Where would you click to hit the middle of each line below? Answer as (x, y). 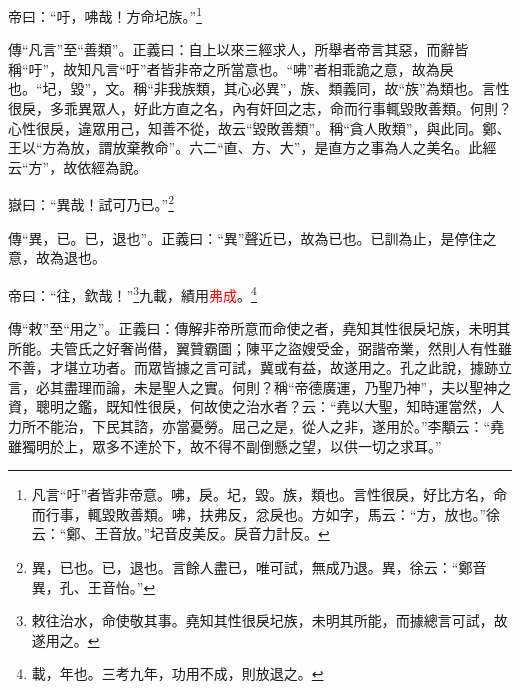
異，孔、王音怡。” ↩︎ (93, 586)
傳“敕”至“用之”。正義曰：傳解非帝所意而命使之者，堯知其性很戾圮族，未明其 (259, 328)
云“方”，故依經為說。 (78, 166)
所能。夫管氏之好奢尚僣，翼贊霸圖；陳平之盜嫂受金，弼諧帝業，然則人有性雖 (260, 347)
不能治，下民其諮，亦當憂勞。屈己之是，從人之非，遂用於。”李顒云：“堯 (270, 426)
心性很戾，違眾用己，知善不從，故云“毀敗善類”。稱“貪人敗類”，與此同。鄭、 (259, 127)
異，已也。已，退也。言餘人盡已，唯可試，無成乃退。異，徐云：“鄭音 (259, 567)
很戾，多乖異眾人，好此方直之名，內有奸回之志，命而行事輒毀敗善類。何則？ (260, 108)
